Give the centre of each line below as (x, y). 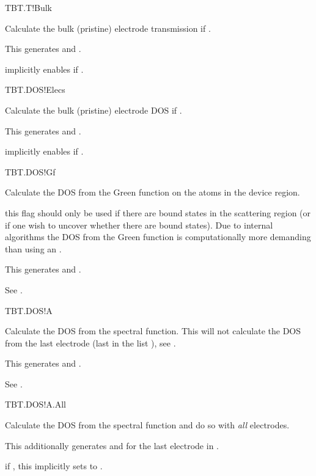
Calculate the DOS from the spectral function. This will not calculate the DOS (153, 331)
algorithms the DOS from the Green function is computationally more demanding (158, 237)
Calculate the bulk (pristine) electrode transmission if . (108, 28)
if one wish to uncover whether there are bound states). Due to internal (139, 225)
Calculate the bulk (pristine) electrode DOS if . (94, 110)
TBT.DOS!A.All (35, 404)
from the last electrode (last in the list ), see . (90, 342)
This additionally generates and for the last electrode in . (112, 445)
